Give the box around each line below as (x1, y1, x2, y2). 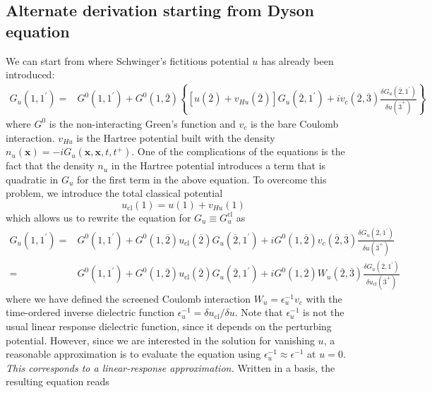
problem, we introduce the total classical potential (6, 186, 223, 200)
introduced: (6, 67, 55, 82)
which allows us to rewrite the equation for (6, 210, 191, 224)
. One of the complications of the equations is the (131, 144, 345, 159)
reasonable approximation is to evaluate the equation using (6, 346, 261, 361)
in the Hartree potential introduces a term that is (111, 158, 326, 173)
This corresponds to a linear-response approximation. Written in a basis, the (6, 360, 335, 375)
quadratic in (6, 171, 59, 186)
